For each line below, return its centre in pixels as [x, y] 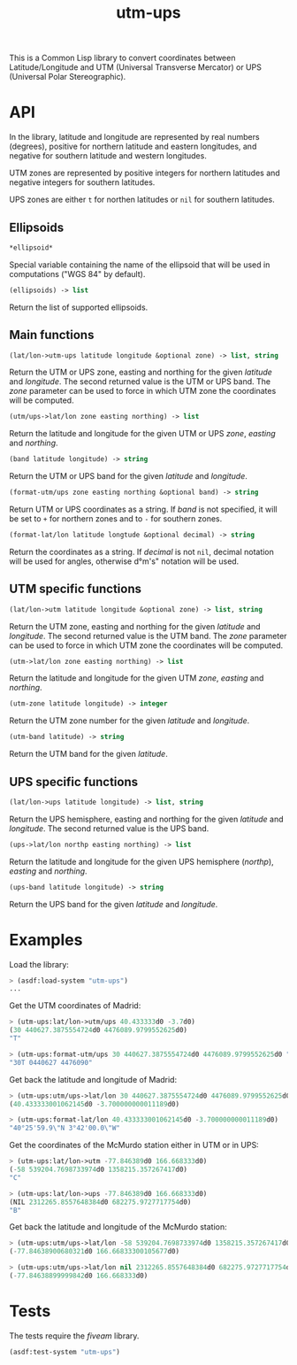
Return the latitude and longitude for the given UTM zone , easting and [137, 678]
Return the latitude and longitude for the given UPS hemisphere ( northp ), [141, 861]
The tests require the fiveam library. [74, 1336]
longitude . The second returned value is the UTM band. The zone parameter [148, 636]
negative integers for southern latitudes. [82, 182]
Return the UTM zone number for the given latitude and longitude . [129, 721]
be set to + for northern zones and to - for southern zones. [116, 519]
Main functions [52, 335]
